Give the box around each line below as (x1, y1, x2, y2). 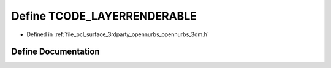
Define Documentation (11, 47, 100, 57)
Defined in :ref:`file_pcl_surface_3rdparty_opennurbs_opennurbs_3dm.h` (26, 31, 210, 38)
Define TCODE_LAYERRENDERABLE (11, 9, 197, 23)
